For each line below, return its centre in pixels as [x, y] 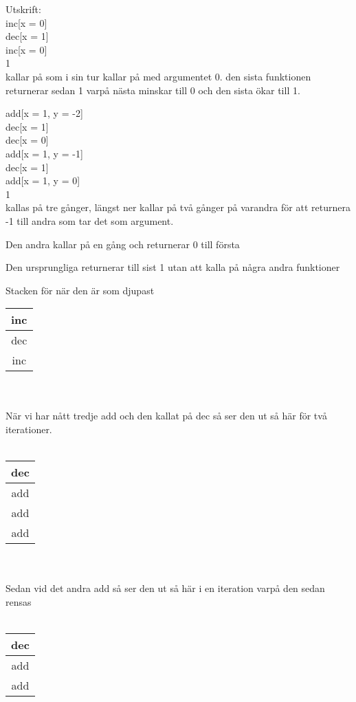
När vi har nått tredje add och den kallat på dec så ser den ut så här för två [166, 416]
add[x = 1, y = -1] [44, 153]
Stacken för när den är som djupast [80, 290]
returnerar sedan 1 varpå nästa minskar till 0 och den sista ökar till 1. [153, 90]
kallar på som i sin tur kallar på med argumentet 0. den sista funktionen [158, 76]
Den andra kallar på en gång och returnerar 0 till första [123, 244]
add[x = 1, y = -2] [44, 113]
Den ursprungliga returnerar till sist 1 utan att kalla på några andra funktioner [173, 267]
